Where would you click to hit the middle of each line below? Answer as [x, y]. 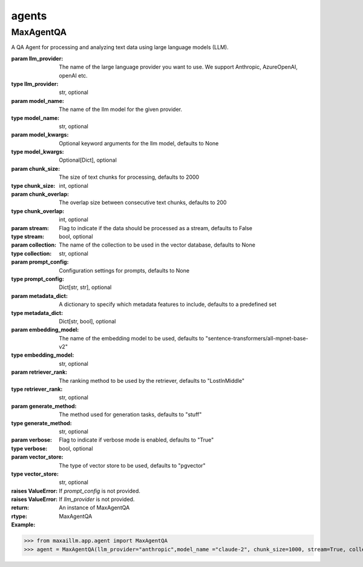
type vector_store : [35, 474]
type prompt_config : [38, 279]
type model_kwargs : [38, 152]
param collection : [34, 245]
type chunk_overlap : [38, 211]
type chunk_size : [33, 185]
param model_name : [38, 101]
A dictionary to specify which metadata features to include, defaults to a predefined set [168, 304]
